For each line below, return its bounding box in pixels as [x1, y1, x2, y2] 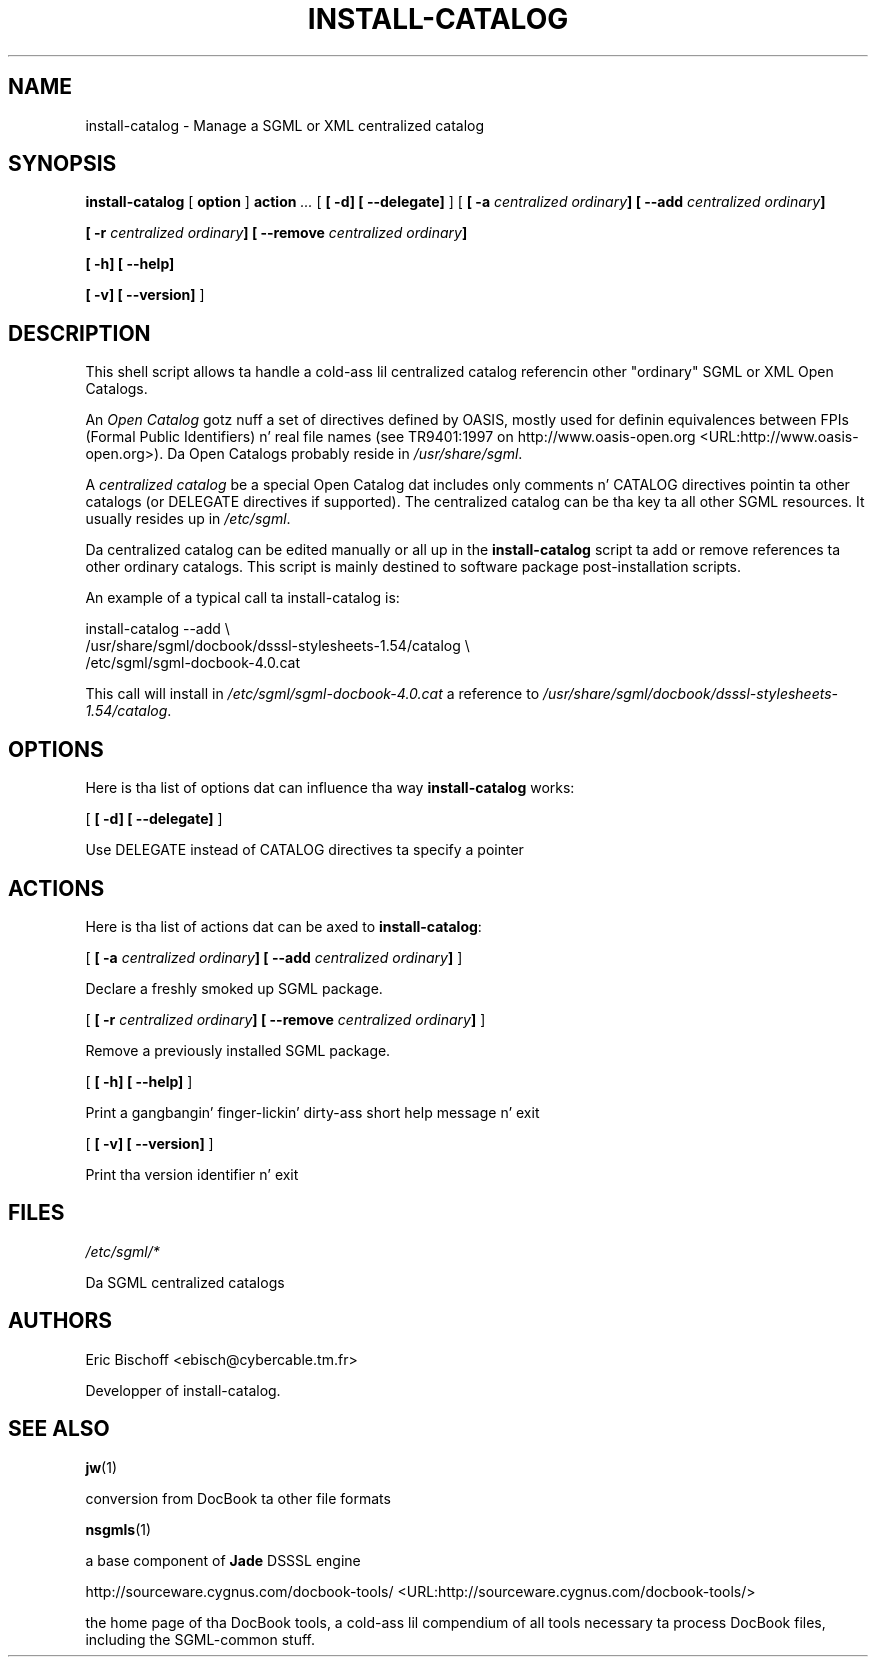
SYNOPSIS [8, 151, 117, 177]
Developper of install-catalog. [85, 1381, 281, 1399]
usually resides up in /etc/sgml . [85, 510, 291, 528]
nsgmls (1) [85, 1520, 152, 1538]
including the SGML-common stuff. [85, 1630, 315, 1648]
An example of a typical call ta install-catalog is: [85, 589, 400, 607]
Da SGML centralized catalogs [85, 1273, 285, 1291]
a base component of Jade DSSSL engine [85, 1551, 361, 1569]
